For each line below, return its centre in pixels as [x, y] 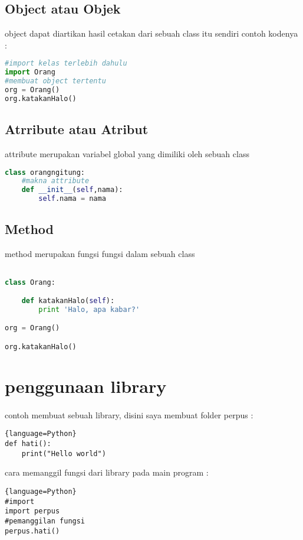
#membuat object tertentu [55, 81]
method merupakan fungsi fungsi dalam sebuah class [100, 254]
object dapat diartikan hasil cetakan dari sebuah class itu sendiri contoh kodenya [151, 33]
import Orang [30, 72]
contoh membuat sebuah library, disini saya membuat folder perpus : [129, 414]
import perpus [32, 511]
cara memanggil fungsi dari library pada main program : [107, 472]
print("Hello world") [64, 453]
